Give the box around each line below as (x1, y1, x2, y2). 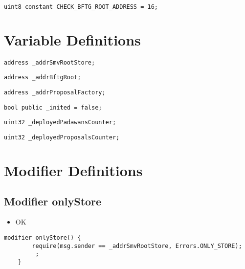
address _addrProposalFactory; (4, 89, 106, 96)
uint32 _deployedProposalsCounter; (4, 134, 120, 141)
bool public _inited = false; (4, 104, 102, 111)
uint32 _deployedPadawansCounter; (4, 119, 116, 126)
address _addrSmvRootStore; (4, 59, 95, 66)
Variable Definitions (4, 29, 141, 49)
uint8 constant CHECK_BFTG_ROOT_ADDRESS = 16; (4, 3, 158, 10)
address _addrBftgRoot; (4, 74, 81, 81)
